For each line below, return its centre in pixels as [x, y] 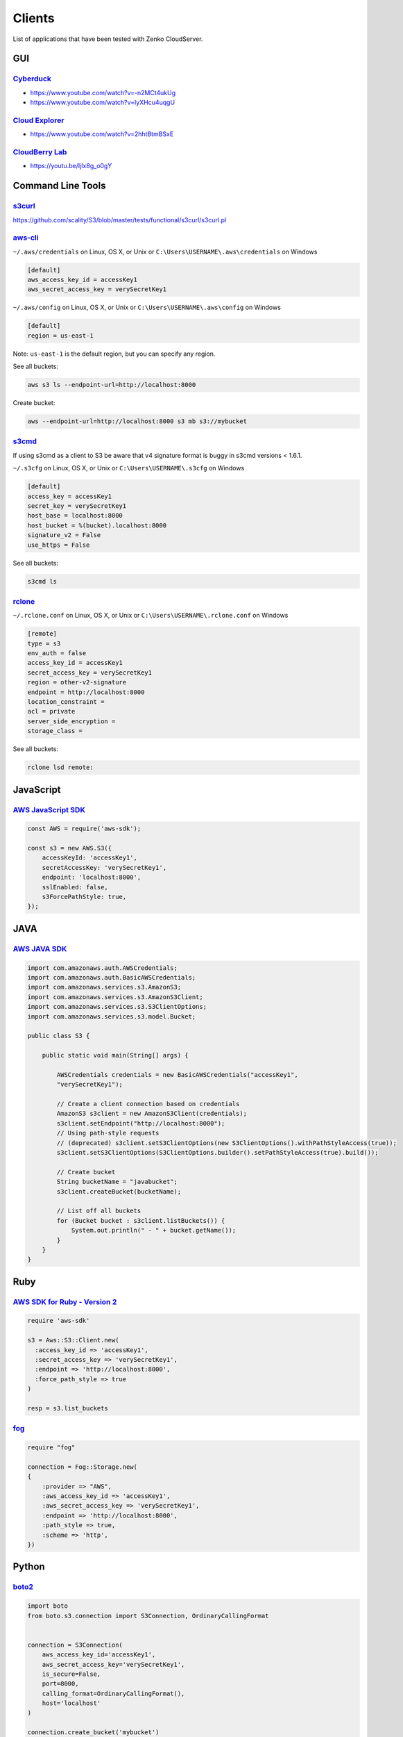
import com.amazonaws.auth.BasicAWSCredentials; [112, 977]
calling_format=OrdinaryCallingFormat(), [113, 1693]
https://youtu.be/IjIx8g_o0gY [71, 166]
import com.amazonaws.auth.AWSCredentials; [103, 968]
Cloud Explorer [38, 120]
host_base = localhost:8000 [75, 516]
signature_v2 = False [64, 535]
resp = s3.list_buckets [68, 1408]
